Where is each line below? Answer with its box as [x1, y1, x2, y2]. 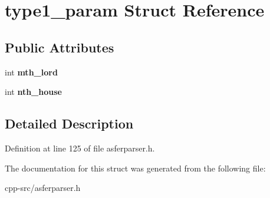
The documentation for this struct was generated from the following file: [5, 161, 266, 174]
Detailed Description [5, 114, 134, 133]
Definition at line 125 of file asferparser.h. [5, 141, 155, 154]
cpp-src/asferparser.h [5, 181, 81, 194]
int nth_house [5, 85, 62, 98]
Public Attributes [5, 38, 114, 56]
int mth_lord [5, 65, 58, 78]
